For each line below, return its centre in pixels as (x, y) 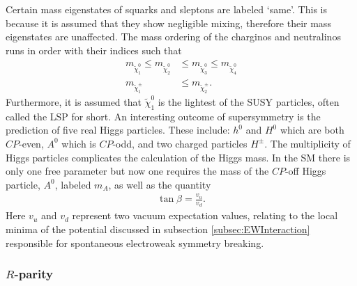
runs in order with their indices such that (94, 50)
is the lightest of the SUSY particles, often (249, 101)
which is (79, 143)
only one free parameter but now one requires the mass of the (137, 171)
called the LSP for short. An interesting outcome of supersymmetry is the (163, 116)
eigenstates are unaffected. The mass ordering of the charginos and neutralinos (173, 37)
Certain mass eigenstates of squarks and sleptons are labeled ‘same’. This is (166, 9)
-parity (33, 274)
